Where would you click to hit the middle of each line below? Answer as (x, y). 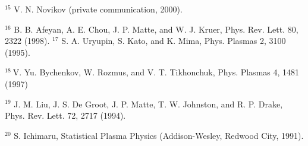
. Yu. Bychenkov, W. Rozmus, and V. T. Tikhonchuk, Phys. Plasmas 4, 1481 (159, 72)
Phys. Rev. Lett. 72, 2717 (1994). (65, 115)
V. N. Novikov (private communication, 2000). (98, 9)
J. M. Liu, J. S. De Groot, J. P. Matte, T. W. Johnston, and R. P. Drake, (148, 104)
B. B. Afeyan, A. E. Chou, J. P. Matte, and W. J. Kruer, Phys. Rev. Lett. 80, (156, 29)
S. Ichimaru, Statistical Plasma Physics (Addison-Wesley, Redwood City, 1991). (159, 135)
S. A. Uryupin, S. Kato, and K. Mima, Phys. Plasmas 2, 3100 (174, 41)
